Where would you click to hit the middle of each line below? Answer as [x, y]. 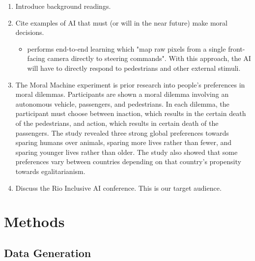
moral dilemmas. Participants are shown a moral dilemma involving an [122, 94]
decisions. [30, 32]
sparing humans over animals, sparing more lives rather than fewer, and [124, 142]
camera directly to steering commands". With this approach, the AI [149, 58]
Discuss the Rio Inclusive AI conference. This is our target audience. [118, 188]
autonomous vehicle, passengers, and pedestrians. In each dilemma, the [122, 103]
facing [36, 58]
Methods [34, 221]
